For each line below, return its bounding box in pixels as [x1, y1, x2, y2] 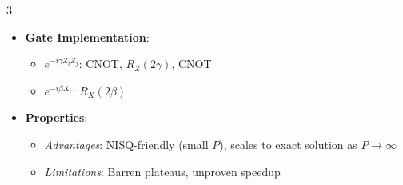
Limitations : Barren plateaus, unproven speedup [44, 163, 281, 179]
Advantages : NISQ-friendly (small [44, 135, 209, 152]
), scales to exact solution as [219, 135, 357, 152]
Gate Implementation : [25, 28, 150, 45]
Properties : [25, 109, 88, 126]
